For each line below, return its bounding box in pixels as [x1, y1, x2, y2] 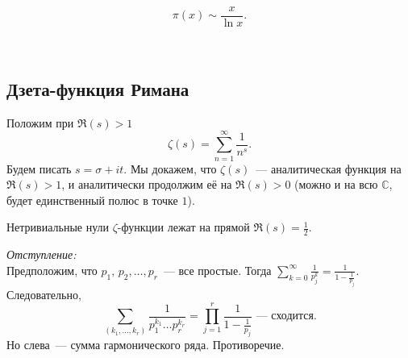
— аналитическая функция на [256, 160, 402, 177]
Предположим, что [6, 261, 98, 278]
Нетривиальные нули [6, 219, 110, 235]
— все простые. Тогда [163, 261, 272, 278]
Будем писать [6, 160, 72, 177]
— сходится [256, 310, 314, 323]
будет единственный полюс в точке [6, 191, 178, 208]
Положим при [6, 114, 74, 131]
